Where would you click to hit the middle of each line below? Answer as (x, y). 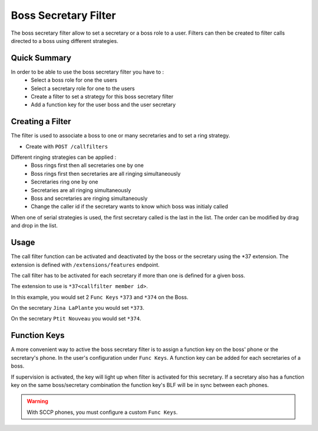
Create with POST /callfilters (67, 146)
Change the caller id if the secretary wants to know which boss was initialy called (130, 206)
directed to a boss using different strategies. (65, 41)
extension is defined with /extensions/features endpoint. (85, 265)
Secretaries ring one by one (64, 182)
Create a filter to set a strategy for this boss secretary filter (102, 96)
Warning (37, 401)
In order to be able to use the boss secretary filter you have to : (87, 72)
